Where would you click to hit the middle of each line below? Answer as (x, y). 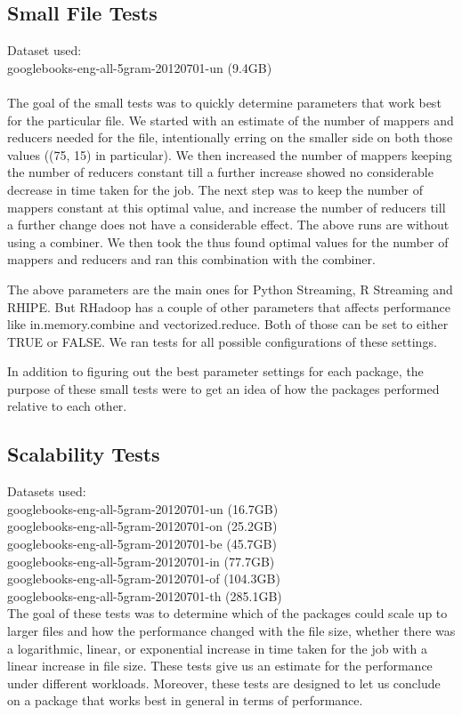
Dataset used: (45, 50)
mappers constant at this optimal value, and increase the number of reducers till (227, 207)
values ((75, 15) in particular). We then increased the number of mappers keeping (230, 154)
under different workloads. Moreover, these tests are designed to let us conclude (224, 683)
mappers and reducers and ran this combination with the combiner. (191, 259)
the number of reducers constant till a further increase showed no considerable (220, 172)
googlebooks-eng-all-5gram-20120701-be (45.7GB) (142, 544)
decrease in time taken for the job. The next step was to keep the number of (215, 189)
